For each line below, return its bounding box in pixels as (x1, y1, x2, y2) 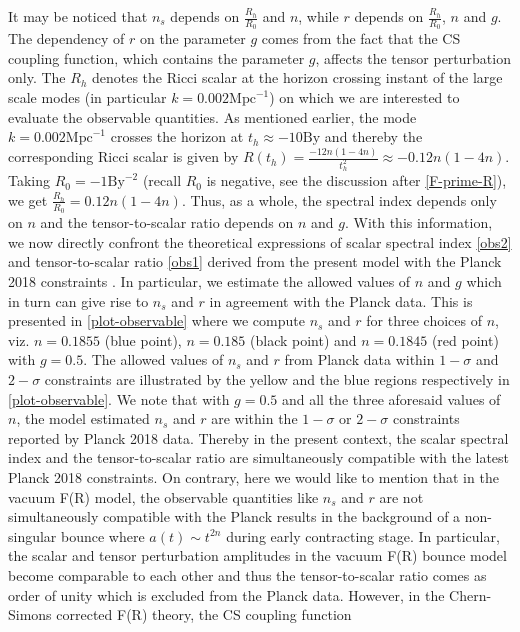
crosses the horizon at (110, 126, 244, 147)
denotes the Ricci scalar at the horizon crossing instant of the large (91, 67, 503, 88)
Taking (8, 170, 51, 191)
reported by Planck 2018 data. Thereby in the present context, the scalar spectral (8, 427, 509, 448)
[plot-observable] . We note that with (8, 388, 230, 409)
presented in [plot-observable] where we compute (8, 310, 305, 331)
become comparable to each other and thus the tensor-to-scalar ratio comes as (8, 564, 487, 585)
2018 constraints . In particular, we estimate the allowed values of (8, 271, 411, 291)
